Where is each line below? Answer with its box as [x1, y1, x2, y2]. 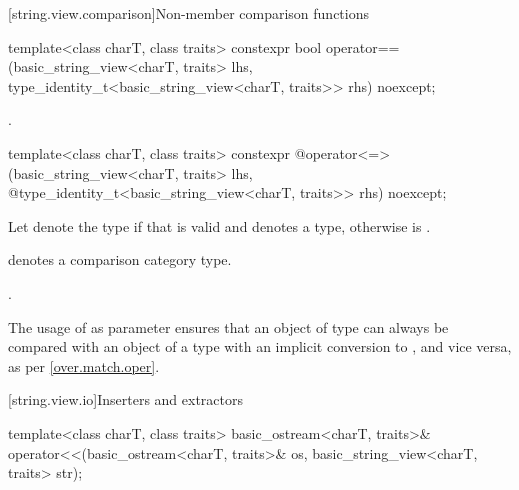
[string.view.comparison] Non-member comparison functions [8, 3, 370, 23]
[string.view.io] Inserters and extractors [8, 389, 244, 410]
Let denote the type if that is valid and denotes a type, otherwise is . [8, 215, 431, 236]
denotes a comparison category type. [8, 249, 232, 270]
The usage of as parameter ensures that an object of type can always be [8, 316, 449, 337]
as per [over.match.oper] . [8, 355, 160, 376]
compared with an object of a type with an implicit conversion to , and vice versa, [8, 336, 512, 357]
